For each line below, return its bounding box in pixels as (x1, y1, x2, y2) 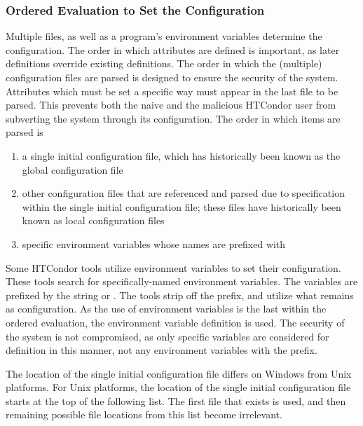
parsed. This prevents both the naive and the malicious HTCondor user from (6, 97, 336, 112)
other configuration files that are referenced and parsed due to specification (22, 186, 345, 200)
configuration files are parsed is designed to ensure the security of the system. (6, 70, 338, 84)
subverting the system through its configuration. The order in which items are (6, 111, 341, 125)
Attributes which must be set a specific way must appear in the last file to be (6, 83, 338, 98)
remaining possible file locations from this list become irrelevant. (6, 407, 282, 422)
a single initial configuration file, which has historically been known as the (22, 148, 341, 163)
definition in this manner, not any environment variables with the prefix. (6, 343, 317, 357)
